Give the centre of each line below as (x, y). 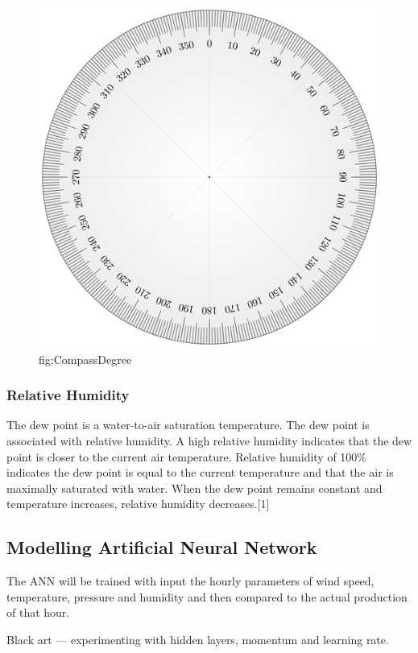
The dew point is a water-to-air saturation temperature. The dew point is (188, 425)
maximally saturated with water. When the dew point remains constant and (195, 488)
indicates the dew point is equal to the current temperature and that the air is (200, 472)
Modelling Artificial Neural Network (162, 547)
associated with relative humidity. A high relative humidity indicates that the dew (209, 440)
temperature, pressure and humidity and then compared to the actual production (207, 596)
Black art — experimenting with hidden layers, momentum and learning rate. (198, 639)
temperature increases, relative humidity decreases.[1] (138, 504)
